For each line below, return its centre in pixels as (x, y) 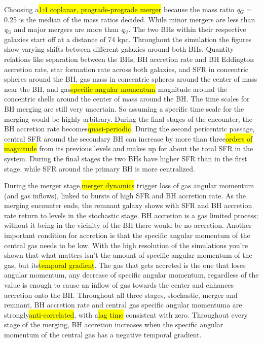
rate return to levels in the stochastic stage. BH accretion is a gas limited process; (131, 215)
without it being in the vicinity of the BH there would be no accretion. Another (128, 225)
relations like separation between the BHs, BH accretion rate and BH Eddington (129, 59)
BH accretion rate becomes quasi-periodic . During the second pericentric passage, (129, 129)
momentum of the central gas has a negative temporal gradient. (103, 334)
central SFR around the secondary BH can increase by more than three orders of (128, 138)
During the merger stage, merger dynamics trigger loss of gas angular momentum (129, 185)
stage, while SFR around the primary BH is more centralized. (100, 168)
